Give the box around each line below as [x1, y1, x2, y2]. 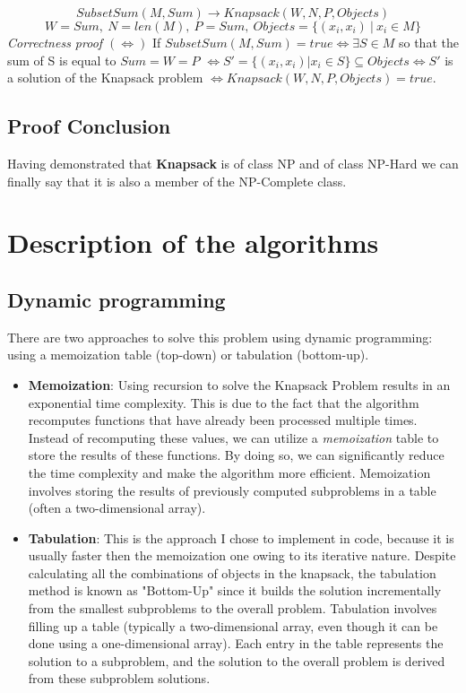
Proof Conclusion [7, 112, 171, 140]
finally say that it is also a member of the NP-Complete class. [7, 171, 347, 190]
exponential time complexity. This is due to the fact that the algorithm [28, 393, 419, 411]
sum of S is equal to [7, 50, 116, 69]
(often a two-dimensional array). [28, 498, 206, 517]
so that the [398, 33, 459, 51]
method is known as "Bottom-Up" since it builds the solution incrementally [28, 581, 442, 600]
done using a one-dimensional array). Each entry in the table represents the [28, 634, 444, 653]
